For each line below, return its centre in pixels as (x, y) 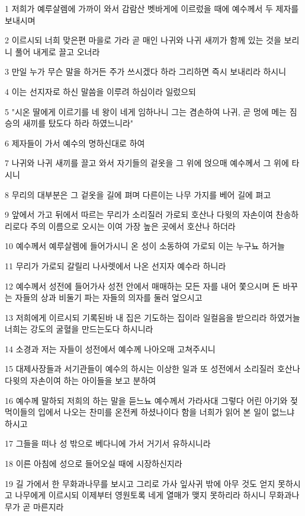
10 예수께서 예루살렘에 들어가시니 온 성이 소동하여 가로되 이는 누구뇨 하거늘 (145, 246)
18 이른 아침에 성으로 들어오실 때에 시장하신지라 (94, 464)
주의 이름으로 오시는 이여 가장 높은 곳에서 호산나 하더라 (133, 226)
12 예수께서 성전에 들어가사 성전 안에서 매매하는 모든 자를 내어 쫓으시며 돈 (142, 286)
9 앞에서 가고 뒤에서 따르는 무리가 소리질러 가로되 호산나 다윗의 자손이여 (139, 214)
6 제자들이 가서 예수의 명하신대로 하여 (75, 143)
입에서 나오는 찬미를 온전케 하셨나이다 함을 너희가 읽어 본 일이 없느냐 (166, 412)
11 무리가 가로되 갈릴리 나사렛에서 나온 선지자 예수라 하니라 (115, 265)
